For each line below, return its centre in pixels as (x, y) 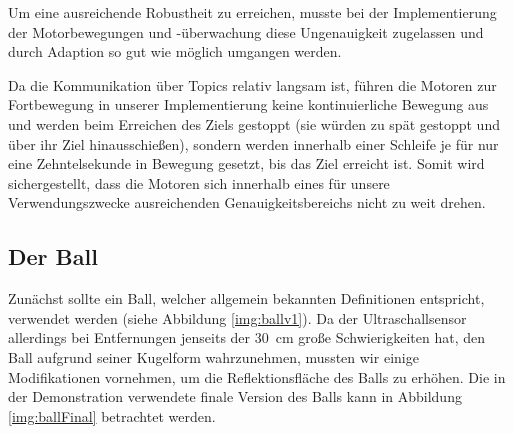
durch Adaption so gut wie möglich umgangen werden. (175, 51)
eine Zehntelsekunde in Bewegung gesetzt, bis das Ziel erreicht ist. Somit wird (246, 163)
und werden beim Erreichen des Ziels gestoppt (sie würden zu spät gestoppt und (254, 123)
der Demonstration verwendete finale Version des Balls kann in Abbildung (235, 396)
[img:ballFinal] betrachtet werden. (112, 415)
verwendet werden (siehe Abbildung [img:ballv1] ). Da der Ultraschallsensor (237, 317)
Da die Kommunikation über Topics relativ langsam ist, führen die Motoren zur (252, 84)
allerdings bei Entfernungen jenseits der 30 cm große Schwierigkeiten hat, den (247, 337)
